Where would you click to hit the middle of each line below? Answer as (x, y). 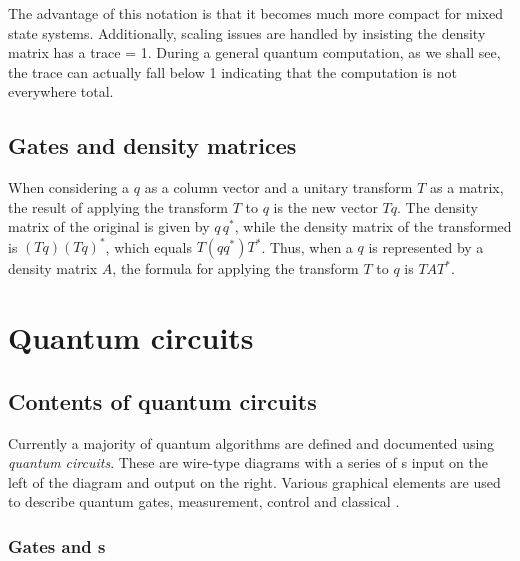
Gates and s (57, 545)
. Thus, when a (307, 246)
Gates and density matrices (152, 145)
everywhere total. (61, 91)
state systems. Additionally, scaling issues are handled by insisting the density (247, 32)
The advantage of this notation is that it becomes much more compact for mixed (255, 13)
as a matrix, (467, 187)
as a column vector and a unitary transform (278, 187)
